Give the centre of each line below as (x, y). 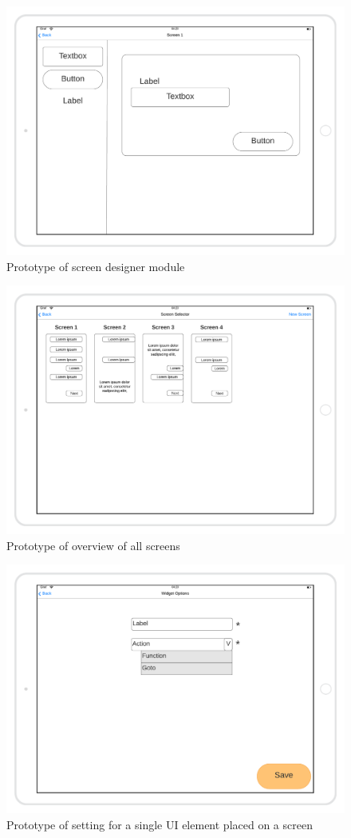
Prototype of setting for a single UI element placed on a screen (160, 824)
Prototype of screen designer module (96, 266)
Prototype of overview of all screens (93, 545)
